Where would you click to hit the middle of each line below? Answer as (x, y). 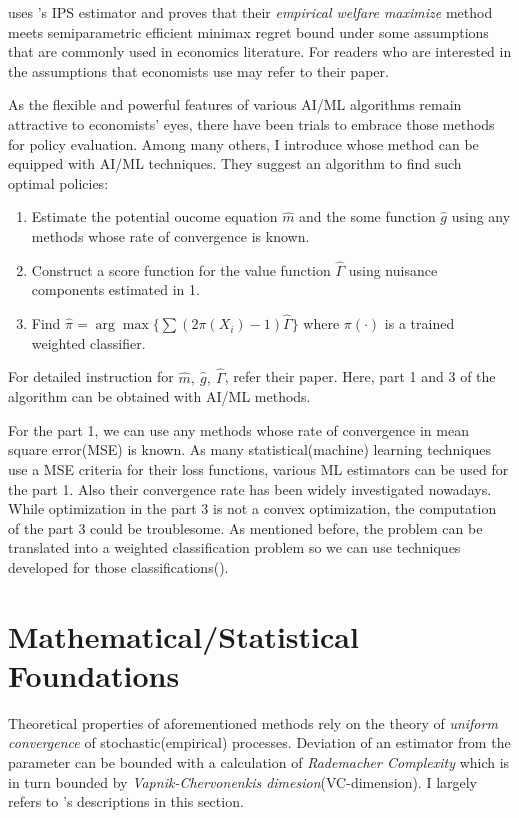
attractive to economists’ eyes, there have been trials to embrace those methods (251, 123)
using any (481, 216)
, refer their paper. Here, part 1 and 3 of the (360, 376)
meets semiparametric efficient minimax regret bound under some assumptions (248, 31)
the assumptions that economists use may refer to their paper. (198, 70)
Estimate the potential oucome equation (154, 216)
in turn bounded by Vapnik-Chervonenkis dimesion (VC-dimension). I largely (243, 781)
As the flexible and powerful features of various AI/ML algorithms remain (235, 104)
